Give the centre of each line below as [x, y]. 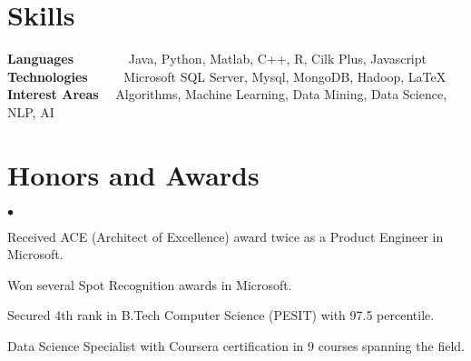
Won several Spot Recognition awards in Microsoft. [150, 284]
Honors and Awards [133, 174]
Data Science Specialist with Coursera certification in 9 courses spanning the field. [236, 346]
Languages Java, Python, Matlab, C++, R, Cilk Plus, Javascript [217, 59]
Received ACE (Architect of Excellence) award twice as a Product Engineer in [226, 236]
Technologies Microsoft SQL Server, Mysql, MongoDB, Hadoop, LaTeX [227, 76]
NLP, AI [31, 111]
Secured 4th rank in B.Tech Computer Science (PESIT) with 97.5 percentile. [221, 315]
